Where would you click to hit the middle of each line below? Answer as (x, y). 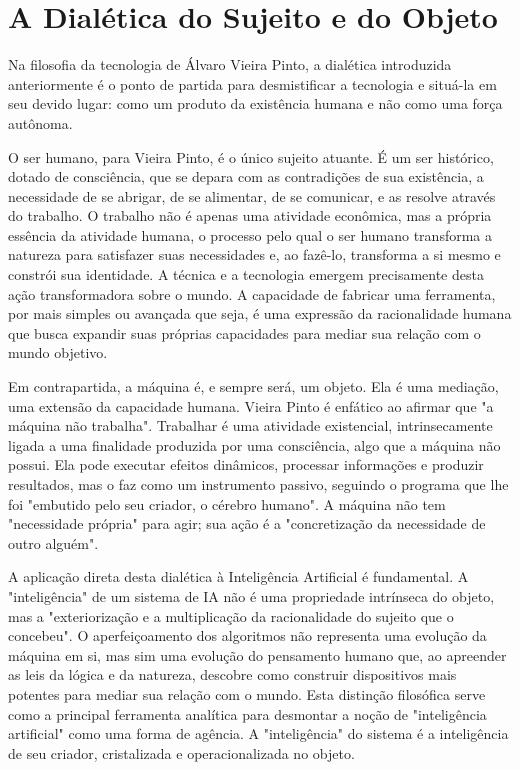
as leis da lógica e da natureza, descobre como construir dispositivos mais (232, 674)
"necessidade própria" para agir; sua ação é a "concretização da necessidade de (247, 523)
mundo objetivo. (58, 352)
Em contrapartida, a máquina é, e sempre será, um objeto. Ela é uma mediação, (253, 386)
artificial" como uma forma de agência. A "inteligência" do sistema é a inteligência (258, 733)
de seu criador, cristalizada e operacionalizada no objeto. (181, 752)
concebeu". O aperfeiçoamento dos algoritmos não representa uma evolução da (247, 635)
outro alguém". (53, 542)
